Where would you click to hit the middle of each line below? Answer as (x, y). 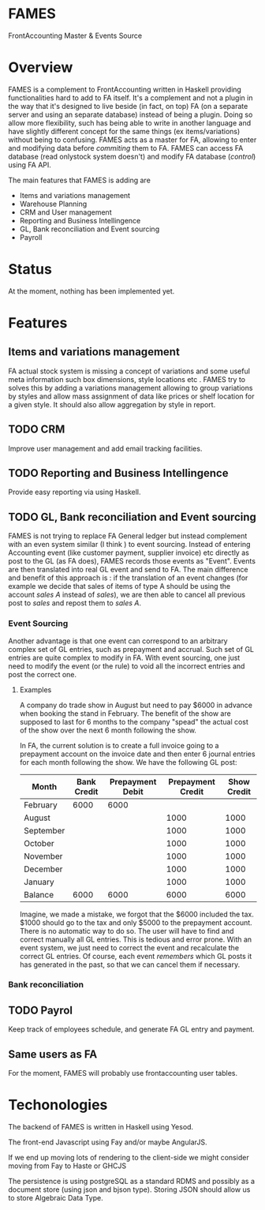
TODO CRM (37, 430)
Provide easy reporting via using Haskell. (75, 492)
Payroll (31, 237)
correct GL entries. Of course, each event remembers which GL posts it (136, 956)
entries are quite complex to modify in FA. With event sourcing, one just (124, 657)
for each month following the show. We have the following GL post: (128, 762)
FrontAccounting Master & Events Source (75, 36)
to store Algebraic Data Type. (56, 1198)
